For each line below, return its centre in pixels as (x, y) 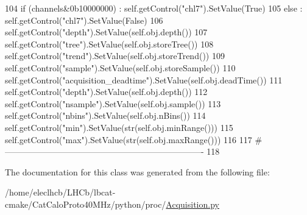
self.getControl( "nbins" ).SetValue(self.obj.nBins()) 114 (105, 115)
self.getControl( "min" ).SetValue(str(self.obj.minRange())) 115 (119, 127)
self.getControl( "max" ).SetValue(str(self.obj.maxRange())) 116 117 (129, 139)
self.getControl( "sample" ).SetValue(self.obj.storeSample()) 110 (120, 67)
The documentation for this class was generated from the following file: (137, 171)
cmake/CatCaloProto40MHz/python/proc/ (86, 204)
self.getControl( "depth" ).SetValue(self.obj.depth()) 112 (106, 92)
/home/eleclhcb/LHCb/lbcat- (60, 192)
